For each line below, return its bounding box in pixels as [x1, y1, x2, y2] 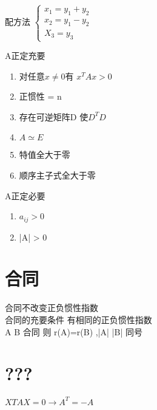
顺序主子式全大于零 [19, 168, 96, 181]
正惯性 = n [19, 90, 62, 103]
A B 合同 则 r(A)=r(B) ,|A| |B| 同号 [5, 325, 142, 338]
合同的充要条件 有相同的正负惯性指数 [5, 313, 152, 326]
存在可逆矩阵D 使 [19, 110, 89, 123]
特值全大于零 [19, 148, 70, 161]
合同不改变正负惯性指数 [5, 301, 98, 314]
